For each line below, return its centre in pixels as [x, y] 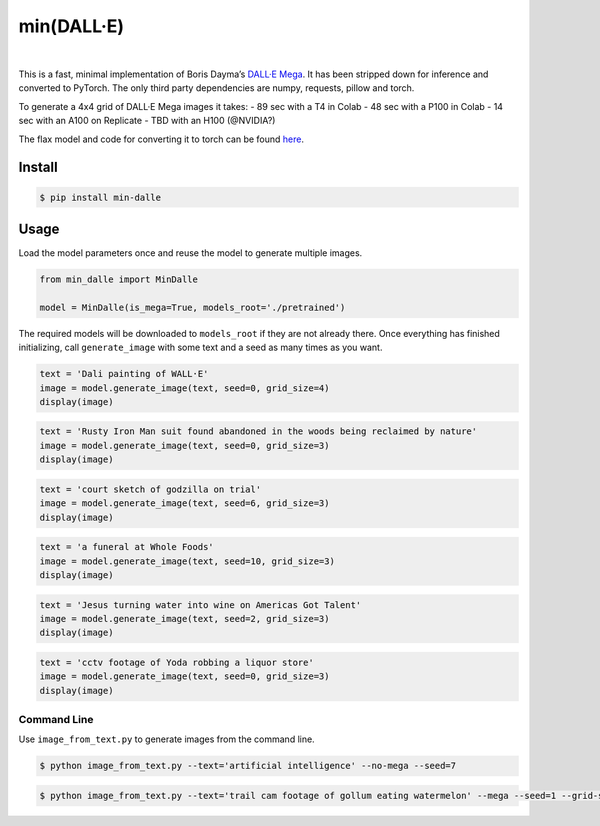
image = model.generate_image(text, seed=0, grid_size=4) [184, 388]
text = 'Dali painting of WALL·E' [124, 374]
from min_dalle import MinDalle [119, 279]
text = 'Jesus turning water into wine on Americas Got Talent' [200, 604]
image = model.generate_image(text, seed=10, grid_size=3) [187, 561]
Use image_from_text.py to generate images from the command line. [166, 739]
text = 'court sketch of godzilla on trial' [150, 489]
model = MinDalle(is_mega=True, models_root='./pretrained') [192, 307]
